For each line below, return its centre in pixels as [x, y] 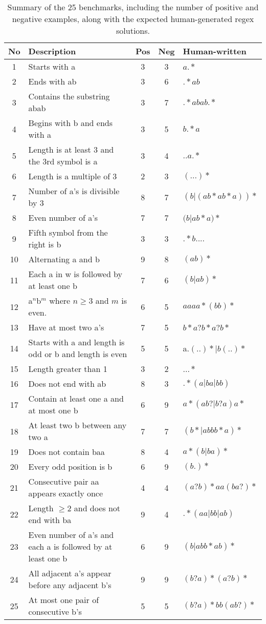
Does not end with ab [67, 383]
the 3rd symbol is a [63, 161]
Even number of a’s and [71, 535]
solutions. [133, 30]
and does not [97, 508]
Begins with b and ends [71, 123]
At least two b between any [77, 425]
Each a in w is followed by [75, 274]
